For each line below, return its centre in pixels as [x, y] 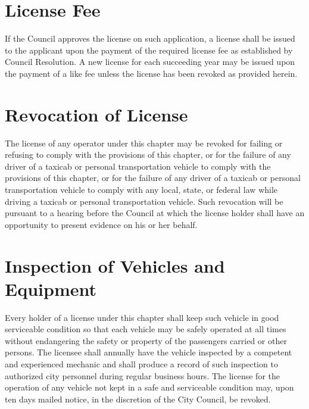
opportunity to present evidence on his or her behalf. [101, 224]
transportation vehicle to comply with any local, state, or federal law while [141, 189]
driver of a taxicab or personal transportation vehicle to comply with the [138, 166]
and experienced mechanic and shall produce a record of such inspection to [141, 364]
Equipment [51, 288]
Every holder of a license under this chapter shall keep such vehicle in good [142, 317]
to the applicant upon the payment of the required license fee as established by [149, 50]
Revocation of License [96, 114]
